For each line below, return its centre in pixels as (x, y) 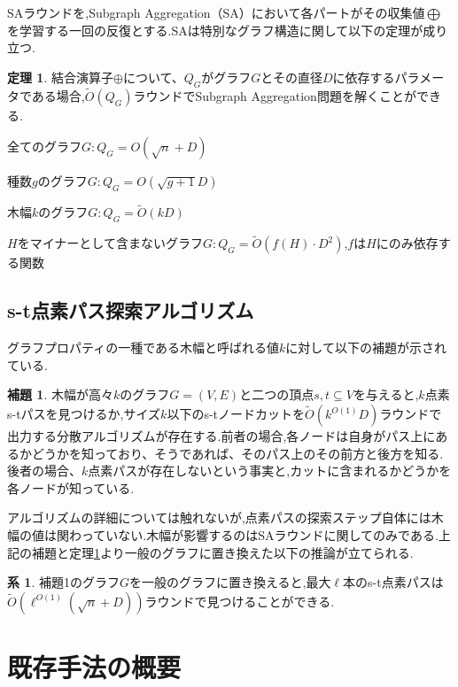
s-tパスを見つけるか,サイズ (84, 413)
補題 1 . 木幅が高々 (60, 394)
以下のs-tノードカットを (236, 413)
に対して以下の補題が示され (366, 347)
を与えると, (386, 394)
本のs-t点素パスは (393, 582)
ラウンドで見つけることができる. (240, 601)
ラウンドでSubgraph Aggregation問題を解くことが (275, 95)
